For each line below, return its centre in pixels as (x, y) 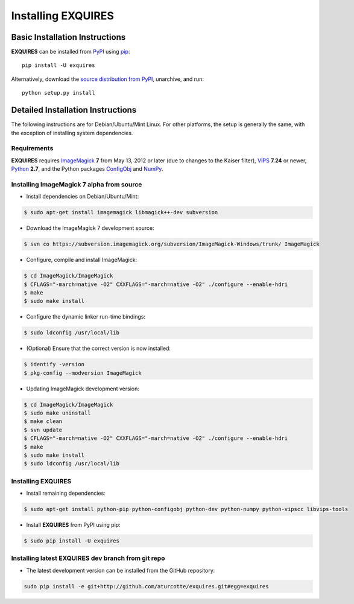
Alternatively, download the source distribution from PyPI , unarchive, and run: (108, 79)
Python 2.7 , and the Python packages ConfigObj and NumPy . (87, 169)
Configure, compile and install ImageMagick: (82, 260)
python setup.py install (58, 93)
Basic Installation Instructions (68, 37)
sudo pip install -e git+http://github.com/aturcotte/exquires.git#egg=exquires (146, 586)
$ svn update (43, 430)
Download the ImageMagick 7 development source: (90, 228)
